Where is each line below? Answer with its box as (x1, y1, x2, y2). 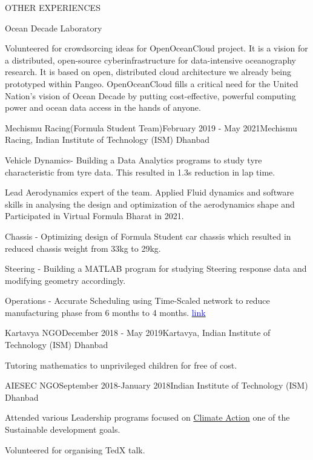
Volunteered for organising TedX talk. (5, 443, 145, 456)
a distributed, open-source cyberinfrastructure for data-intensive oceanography (5, 53, 296, 66)
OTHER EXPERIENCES (5, 1, 100, 13)
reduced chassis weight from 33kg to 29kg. (5, 241, 161, 254)
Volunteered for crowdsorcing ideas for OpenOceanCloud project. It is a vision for (5, 42, 308, 54)
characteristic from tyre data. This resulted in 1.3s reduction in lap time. (5, 165, 275, 178)
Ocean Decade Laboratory (5, 21, 102, 34)
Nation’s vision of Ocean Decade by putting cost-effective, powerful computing (5, 89, 296, 102)
